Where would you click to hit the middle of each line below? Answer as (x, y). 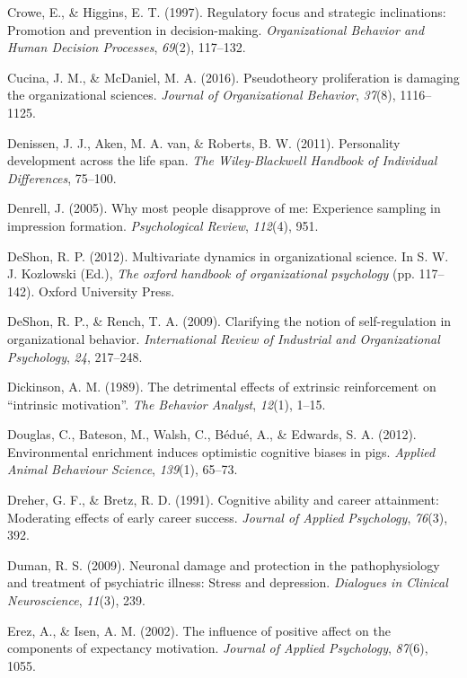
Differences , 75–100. (62, 177)
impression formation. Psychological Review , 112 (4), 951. (163, 225)
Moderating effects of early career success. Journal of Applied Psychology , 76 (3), (228, 517)
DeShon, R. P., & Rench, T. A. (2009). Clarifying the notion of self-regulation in (229, 321)
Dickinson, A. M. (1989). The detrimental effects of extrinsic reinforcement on (222, 387)
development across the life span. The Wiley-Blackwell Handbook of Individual (222, 160)
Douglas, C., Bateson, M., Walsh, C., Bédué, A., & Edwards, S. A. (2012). (212, 434)
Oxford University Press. (106, 291)
